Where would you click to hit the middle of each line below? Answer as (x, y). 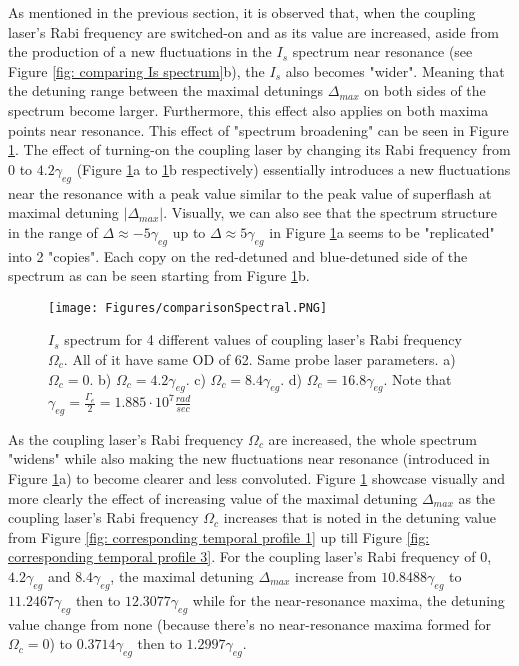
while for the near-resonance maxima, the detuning (348, 599)
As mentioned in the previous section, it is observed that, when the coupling (242, 12)
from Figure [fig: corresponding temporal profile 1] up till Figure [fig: (219, 536)
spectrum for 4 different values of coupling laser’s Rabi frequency (263, 339)
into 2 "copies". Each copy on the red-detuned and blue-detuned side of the (238, 255)
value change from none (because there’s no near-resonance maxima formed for (250, 623)
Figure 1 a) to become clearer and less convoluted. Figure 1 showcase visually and (257, 478)
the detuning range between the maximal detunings (166, 90)
